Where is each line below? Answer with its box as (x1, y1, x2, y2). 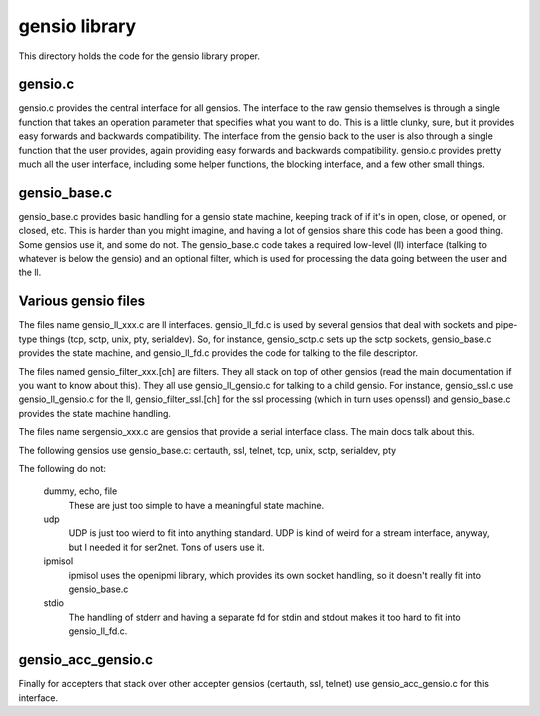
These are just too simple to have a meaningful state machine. (68, 499, 325, 511)
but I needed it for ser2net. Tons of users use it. (68, 541, 265, 553)
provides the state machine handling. (18, 407, 172, 419)
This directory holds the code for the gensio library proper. (18, 50, 260, 62)
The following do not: (18, 462, 107, 474)
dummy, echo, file (43, 485, 118, 497)
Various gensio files (18, 293, 145, 310)
